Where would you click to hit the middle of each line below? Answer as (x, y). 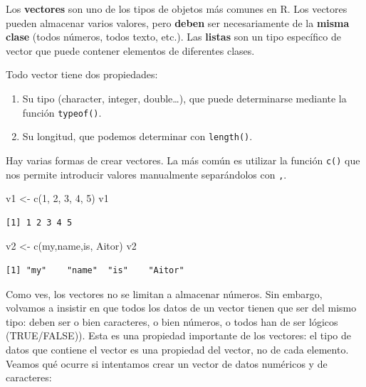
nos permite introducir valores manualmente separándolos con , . (146, 174)
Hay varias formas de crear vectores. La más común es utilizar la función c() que (183, 160)
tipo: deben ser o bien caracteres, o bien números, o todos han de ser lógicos (172, 321)
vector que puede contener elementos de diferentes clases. (130, 50)
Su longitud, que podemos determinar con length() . (137, 136)
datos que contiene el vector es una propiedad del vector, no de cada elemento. (177, 349)
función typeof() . (62, 112)
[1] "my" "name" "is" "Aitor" (95, 270)
